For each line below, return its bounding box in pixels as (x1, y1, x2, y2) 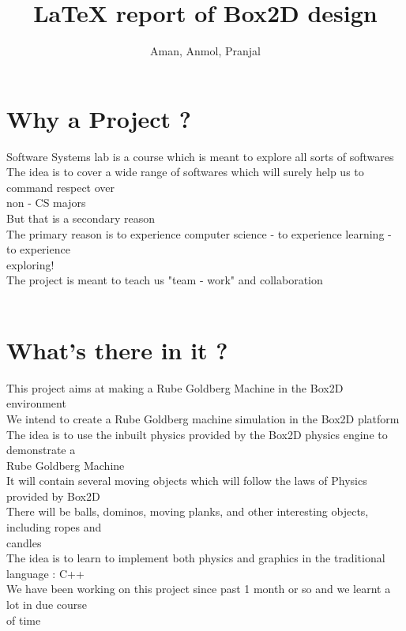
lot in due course (6, 596, 88, 613)
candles (6, 534, 42, 550)
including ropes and (6, 519, 102, 535)
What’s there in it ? (6, 333, 228, 366)
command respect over (6, 178, 115, 195)
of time (6, 611, 41, 628)
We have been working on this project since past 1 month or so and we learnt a (6, 580, 391, 597)
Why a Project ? (6, 102, 191, 134)
